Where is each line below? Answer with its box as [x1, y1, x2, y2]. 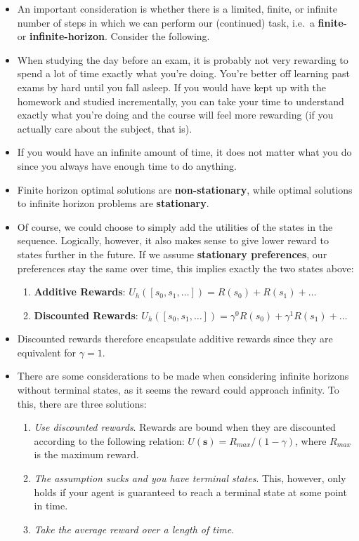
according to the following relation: [34, 433, 185, 448]
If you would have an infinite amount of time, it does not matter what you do [17, 145, 352, 159]
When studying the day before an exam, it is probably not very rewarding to [17, 52, 348, 67]
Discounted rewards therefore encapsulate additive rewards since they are [17, 331, 333, 346]
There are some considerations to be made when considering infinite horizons [17, 368, 349, 383]
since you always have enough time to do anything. [17, 158, 237, 173]
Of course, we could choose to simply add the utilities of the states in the [17, 219, 333, 234]
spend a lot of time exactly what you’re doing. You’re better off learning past [17, 66, 351, 81]
